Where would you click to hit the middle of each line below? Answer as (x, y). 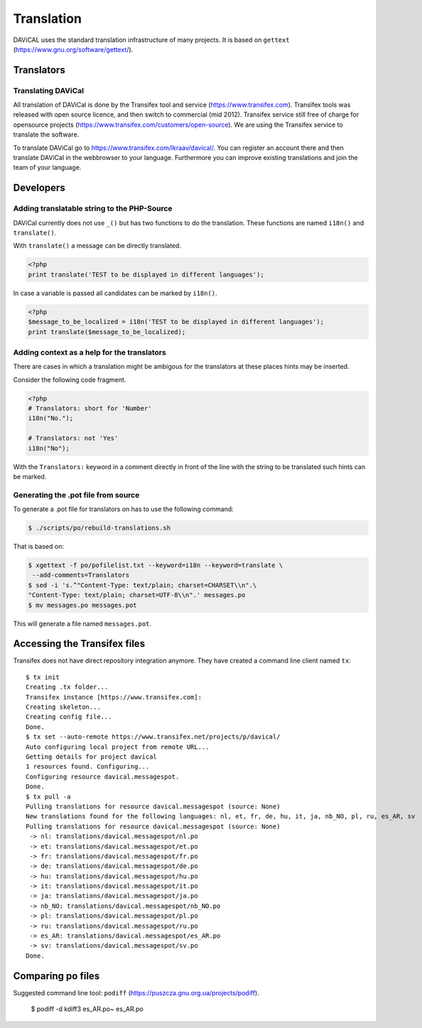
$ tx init (43, 677)
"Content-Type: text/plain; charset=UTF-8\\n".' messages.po (137, 595)
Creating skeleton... (63, 707)
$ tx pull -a (48, 797)
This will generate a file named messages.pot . (82, 623)
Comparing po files (56, 976)
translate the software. (46, 134)
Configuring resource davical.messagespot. (103, 776)
